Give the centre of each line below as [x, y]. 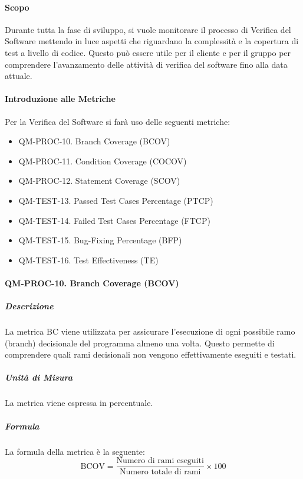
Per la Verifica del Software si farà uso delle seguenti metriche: [118, 121]
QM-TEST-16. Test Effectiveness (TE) [88, 260]
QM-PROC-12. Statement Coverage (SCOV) [99, 181]
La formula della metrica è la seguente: [75, 451]
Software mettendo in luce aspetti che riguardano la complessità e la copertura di [152, 41]
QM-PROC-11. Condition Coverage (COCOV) [103, 161]
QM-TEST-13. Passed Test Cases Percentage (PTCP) [116, 200]
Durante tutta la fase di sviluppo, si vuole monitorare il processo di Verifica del [148, 29]
